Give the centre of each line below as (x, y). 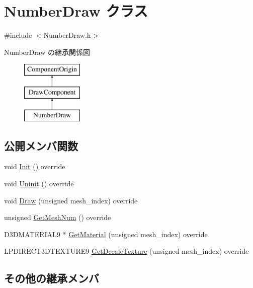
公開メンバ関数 (41, 145)
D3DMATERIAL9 (32, 234)
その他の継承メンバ (52, 278)
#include (18, 35)
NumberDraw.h (67, 35)
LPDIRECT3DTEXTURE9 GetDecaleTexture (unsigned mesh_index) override (126, 251)
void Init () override (35, 166)
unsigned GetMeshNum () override (58, 217)
